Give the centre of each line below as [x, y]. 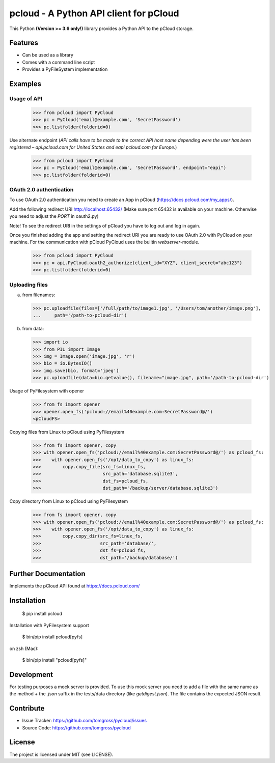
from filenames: [39, 295]
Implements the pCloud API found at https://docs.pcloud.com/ [75, 586]
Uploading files [29, 285]
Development [31, 674]
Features [24, 43]
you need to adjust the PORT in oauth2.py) [54, 216]
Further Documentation [48, 573]
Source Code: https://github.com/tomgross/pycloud [76, 727]
